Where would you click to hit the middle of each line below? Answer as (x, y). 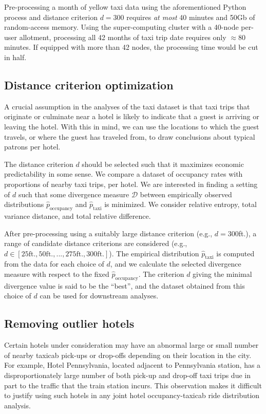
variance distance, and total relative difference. (78, 215)
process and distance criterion (51, 17)
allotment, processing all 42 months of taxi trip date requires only (123, 37)
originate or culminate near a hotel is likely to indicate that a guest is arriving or (132, 116)
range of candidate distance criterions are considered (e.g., (96, 243)
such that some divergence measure (74, 194)
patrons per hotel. (32, 147)
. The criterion (161, 274)
